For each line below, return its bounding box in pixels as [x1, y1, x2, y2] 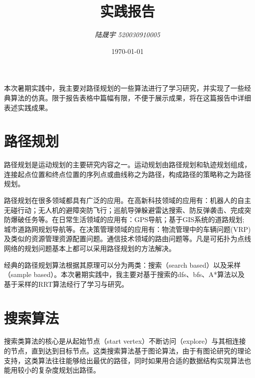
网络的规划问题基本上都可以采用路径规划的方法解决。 [4, 243, 176, 253]
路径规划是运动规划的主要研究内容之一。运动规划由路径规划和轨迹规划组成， [4, 159, 251, 170]
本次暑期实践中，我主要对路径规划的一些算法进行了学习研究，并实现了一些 [4, 83, 244, 93]
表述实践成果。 [4, 102, 52, 112]
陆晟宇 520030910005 [95, 29, 160, 40]
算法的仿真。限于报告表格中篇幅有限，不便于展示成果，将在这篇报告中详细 [10, 92, 251, 102]
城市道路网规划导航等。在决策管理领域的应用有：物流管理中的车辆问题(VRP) [4, 224, 251, 234]
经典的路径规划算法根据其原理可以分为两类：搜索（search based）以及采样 [4, 259, 241, 270]
